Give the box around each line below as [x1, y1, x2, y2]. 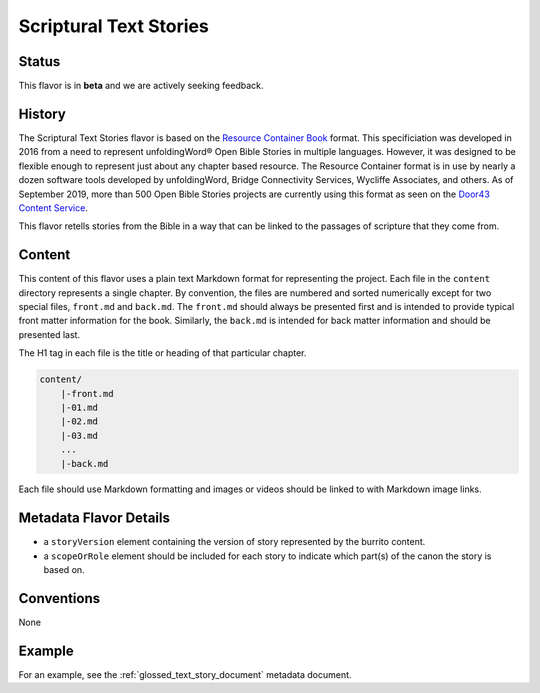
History [18, 105, 67, 122]
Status [18, 53, 61, 70]
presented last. [18, 328, 80, 340]
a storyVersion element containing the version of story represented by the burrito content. [43, 536, 426, 548]
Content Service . [18, 201, 89, 214]
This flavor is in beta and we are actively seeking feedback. [18, 80, 264, 92]
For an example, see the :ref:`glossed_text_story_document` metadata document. [18, 668, 352, 680]
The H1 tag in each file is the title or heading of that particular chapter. [18, 347, 307, 359]
